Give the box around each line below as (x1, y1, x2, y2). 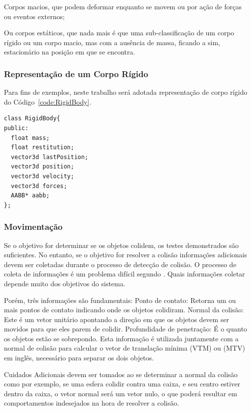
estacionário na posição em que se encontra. (4, 47, 135, 57)
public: (4, 124, 29, 132)
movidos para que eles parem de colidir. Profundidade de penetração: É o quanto (4, 324, 247, 334)
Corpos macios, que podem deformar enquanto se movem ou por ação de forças (4, 1, 242, 11)
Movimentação (4, 220, 63, 233)
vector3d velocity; (11, 172, 75, 180)
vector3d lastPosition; (11, 153, 88, 161)
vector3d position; (11, 163, 75, 170)
